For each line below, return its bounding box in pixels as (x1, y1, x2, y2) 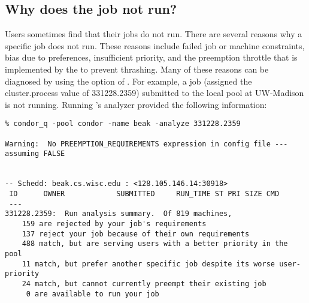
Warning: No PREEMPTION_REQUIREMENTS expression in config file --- (5, 139, 288, 148)
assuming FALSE (5, 149, 65, 158)
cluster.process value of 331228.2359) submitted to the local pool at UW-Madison (5, 86, 304, 99)
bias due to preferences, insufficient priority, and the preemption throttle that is (5, 51, 298, 64)
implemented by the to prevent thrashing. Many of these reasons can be (5, 62, 269, 75)
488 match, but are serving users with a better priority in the (22, 239, 288, 248)
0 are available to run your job (26, 289, 159, 298)
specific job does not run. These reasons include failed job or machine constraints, (5, 39, 305, 52)
